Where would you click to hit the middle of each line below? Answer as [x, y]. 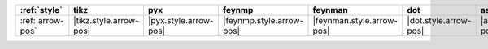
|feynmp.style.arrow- [263, 20]
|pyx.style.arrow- [181, 20]
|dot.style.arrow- [439, 20]
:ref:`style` [41, 10]
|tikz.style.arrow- [106, 20]
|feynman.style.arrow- [355, 20]
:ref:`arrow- [42, 20]
